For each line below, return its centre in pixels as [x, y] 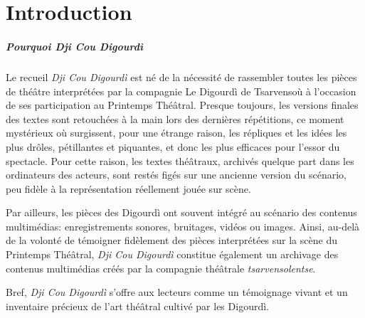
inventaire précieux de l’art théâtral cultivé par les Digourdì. [137, 306]
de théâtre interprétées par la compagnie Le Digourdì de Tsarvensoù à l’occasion [181, 91]
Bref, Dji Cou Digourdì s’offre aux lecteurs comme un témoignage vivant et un [177, 292]
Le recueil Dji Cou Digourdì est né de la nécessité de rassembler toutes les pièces [181, 76]
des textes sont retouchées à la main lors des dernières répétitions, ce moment [175, 118]
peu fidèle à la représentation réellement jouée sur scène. [128, 188]
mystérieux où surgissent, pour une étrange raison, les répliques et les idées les [176, 133]
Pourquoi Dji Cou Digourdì [74, 46]
